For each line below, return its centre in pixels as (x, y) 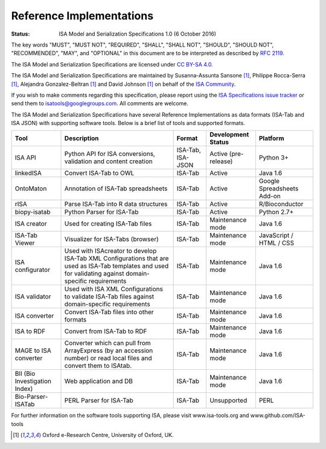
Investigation (33, 381)
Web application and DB (98, 381)
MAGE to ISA (33, 350)
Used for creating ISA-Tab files (108, 224)
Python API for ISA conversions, (110, 154)
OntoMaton (31, 189)
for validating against (94, 274)
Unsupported (228, 401)
